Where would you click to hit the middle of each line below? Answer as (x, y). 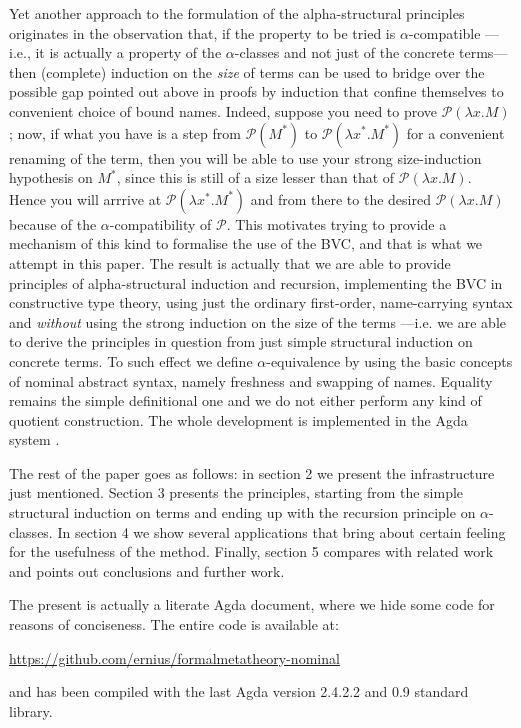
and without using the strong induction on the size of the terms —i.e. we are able (258, 321)
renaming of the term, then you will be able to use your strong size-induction (245, 157)
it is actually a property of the (128, 52)
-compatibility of (160, 223)
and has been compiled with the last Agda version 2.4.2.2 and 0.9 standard (239, 691)
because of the (53, 223)
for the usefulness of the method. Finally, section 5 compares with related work (251, 551)
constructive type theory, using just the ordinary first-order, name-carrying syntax (261, 302)
